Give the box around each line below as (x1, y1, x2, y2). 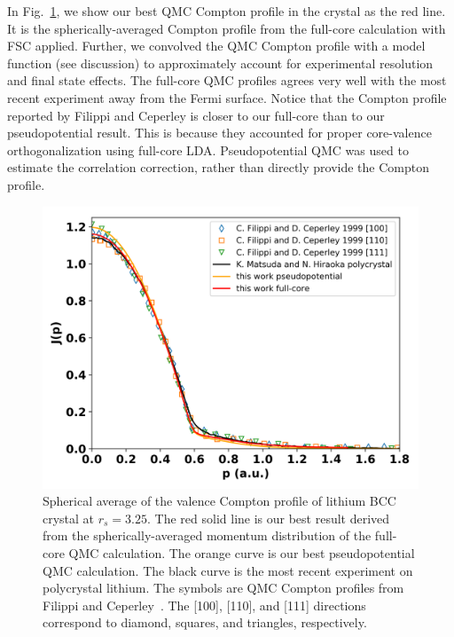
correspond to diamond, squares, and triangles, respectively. (43, 613, 367, 632)
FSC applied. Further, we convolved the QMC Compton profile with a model (7, 36, 426, 55)
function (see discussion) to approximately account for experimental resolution (7, 53, 434, 72)
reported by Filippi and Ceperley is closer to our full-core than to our (7, 106, 385, 124)
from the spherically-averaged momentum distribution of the (43, 526, 372, 545)
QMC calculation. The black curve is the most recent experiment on (43, 561, 413, 579)
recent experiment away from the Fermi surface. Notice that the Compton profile (7, 88, 447, 106)
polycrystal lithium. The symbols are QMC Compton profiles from (43, 578, 404, 597)
